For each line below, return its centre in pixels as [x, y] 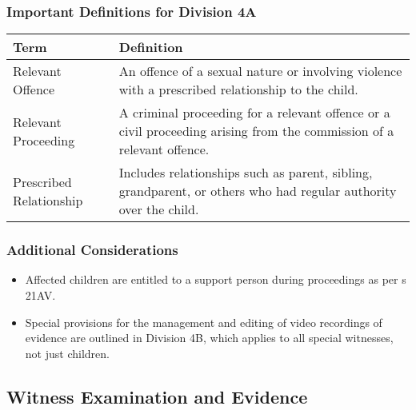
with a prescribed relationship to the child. [238, 90]
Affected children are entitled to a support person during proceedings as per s [216, 279]
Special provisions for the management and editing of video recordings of [204, 322]
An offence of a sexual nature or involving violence [260, 71]
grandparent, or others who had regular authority [258, 191]
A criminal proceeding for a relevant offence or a [254, 113]
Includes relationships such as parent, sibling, [246, 173]
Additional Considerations [92, 250]
